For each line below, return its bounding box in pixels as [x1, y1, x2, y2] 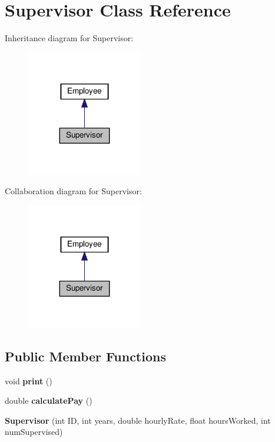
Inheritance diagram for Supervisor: [5, 32, 134, 44]
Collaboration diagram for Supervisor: [5, 185, 142, 197]
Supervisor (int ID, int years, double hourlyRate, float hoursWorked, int [5, 414, 271, 426]
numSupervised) [5, 426, 63, 438]
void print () [5, 374, 52, 387]
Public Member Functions [5, 347, 166, 365]
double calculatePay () [5, 394, 92, 407]
